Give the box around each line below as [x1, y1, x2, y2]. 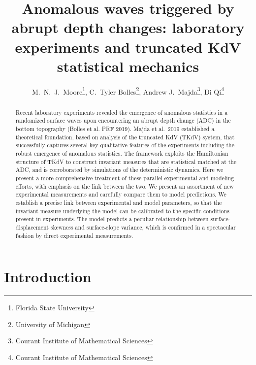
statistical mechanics [57, 56, 199, 76]
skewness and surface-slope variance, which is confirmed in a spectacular [50, 223, 236, 231]
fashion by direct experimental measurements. [15, 231, 133, 239]
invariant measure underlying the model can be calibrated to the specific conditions [15, 206, 229, 215]
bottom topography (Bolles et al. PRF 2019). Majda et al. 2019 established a [15, 125, 215, 133]
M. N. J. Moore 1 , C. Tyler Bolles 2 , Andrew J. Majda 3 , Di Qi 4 [32, 85, 224, 97]
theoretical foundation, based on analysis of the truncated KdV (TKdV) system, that [15, 133, 235, 141]
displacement [15, 223, 49, 231]
